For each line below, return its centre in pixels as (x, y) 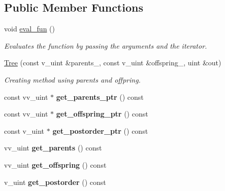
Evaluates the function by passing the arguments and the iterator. (106, 45)
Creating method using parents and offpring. (72, 79)
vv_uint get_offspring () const (55, 164)
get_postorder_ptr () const (100, 130)
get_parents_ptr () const (100, 97)
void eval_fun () (29, 29)
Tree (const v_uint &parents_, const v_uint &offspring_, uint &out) (113, 63)
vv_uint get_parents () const (53, 148)
